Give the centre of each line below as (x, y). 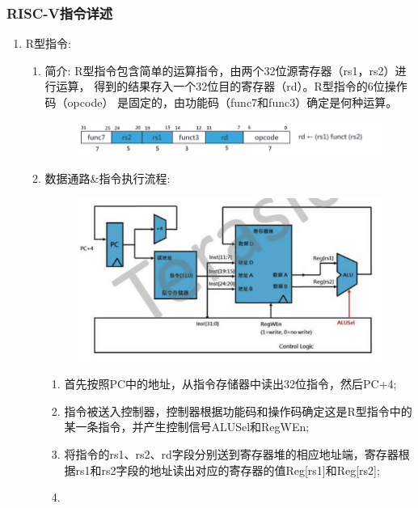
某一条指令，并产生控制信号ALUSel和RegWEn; (187, 427)
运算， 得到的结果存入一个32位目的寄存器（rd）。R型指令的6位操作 (232, 86)
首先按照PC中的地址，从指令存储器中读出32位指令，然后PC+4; (230, 384)
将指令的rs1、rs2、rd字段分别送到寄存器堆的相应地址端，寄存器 (231, 454)
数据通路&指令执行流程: (108, 178)
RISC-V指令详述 (60, 13)
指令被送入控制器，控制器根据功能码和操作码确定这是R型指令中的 (238, 411)
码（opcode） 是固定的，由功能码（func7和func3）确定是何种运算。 (221, 102)
